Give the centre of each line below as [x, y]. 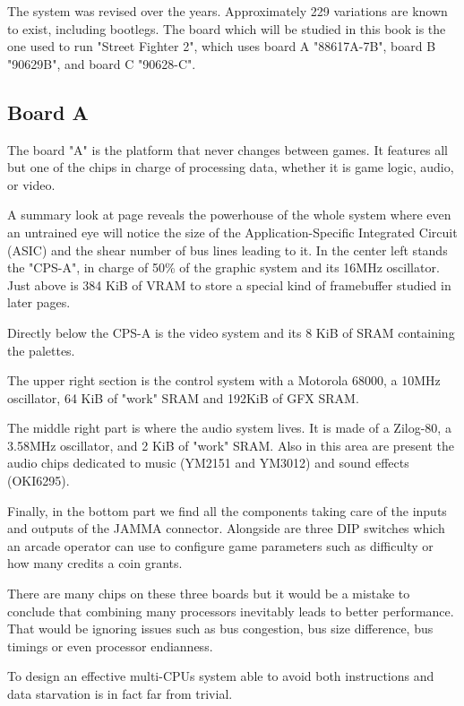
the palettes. [41, 350]
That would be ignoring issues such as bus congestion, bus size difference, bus [220, 629]
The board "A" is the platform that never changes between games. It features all [228, 149]
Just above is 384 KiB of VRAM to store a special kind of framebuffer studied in [229, 284]
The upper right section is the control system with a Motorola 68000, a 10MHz [224, 380]
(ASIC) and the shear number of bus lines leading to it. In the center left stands [228, 250]
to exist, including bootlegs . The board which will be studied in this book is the [227, 28]
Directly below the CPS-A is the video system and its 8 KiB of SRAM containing [231, 332]
